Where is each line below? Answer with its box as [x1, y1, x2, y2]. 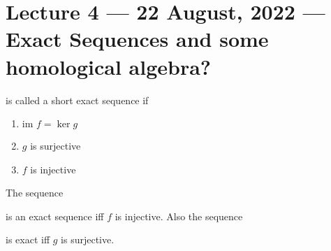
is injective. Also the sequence [115, 208, 243, 223]
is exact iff [6, 232, 50, 247]
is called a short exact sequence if [6, 92, 149, 107]
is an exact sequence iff [6, 208, 104, 223]
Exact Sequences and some [6, 24, 269, 53]
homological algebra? [6, 52, 212, 80]
